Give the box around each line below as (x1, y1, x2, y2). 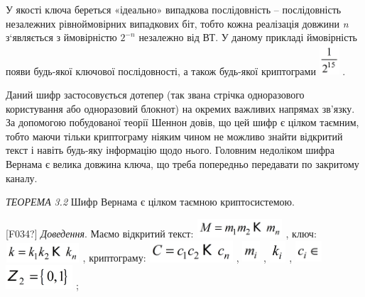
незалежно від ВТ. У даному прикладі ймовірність (138, 30, 357, 45)
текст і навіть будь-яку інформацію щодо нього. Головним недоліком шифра (6, 142, 335, 157)
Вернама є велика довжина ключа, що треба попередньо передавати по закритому (6, 156, 359, 171)
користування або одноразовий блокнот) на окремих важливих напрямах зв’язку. (6, 101, 355, 116)
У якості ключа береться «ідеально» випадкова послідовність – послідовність (6, 2, 342, 16)
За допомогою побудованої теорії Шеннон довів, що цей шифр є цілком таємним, (6, 115, 359, 130)
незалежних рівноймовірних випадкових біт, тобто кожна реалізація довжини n (6, 16, 349, 30)
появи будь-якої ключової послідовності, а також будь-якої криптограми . (6, 63, 346, 78)
